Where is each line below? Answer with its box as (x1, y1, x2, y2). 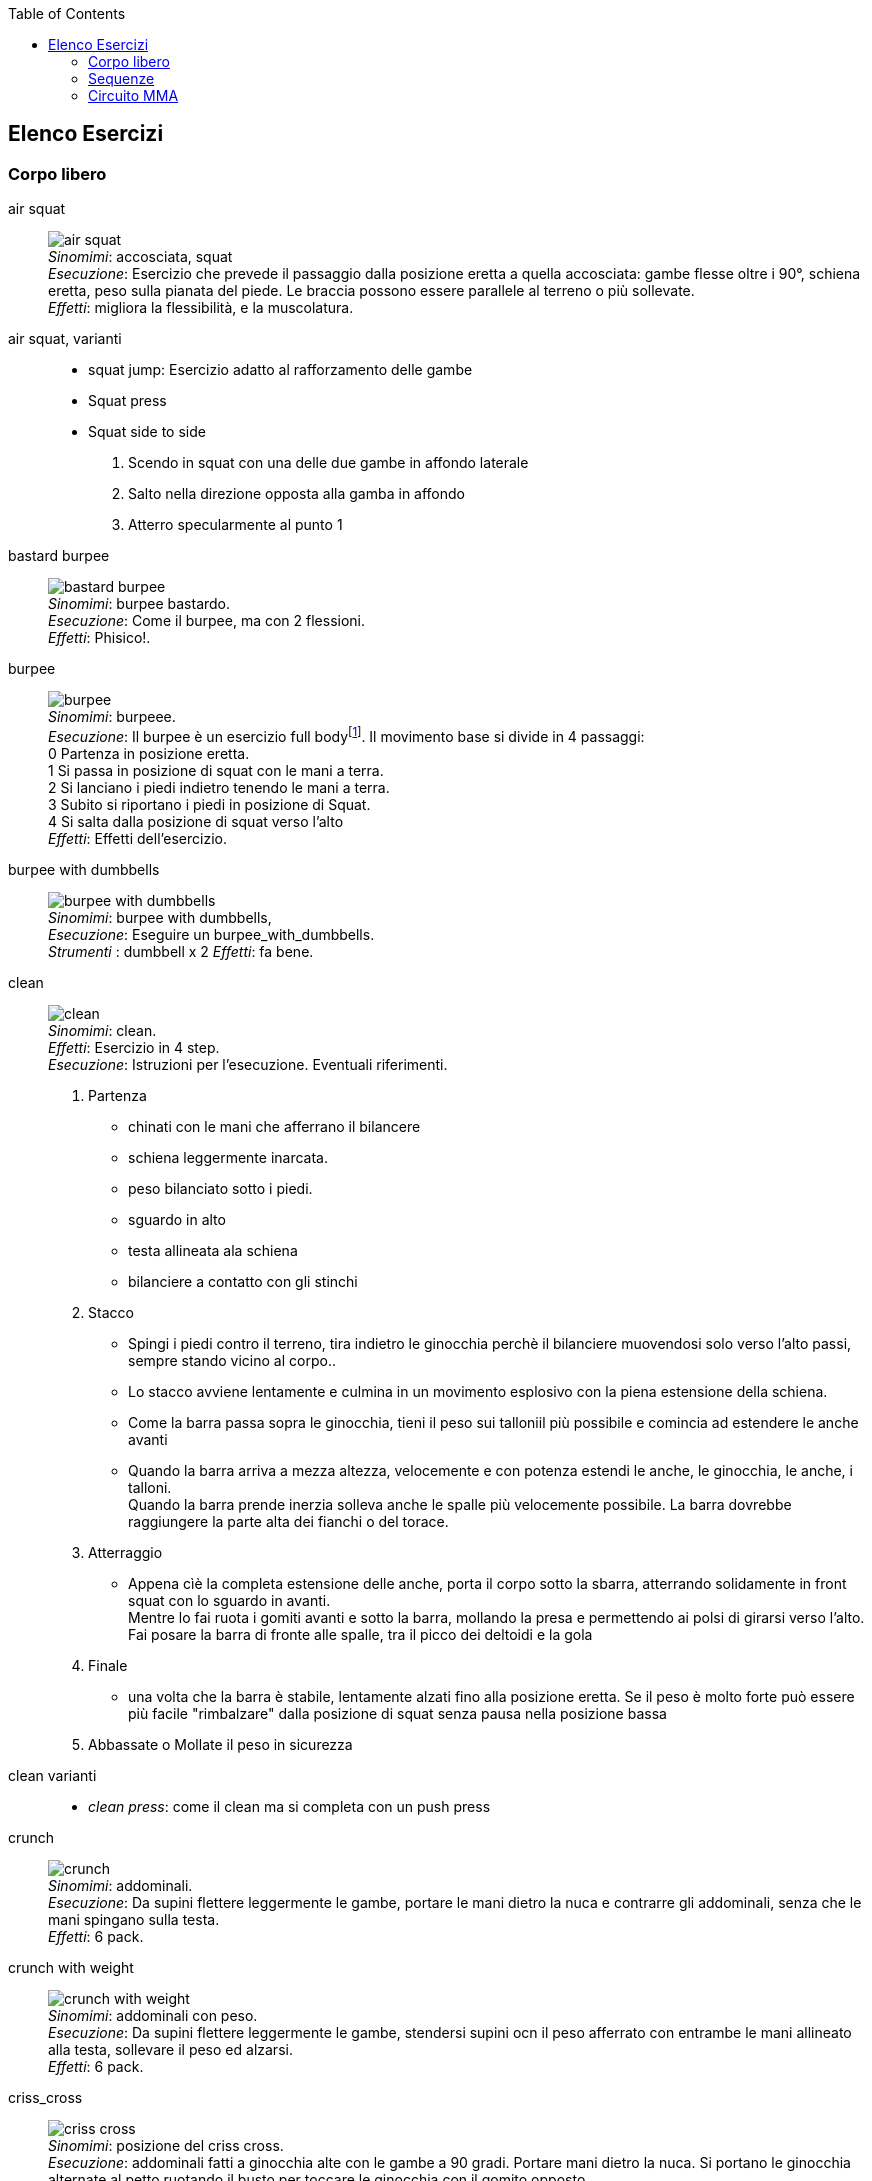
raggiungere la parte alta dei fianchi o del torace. (128, 1512, 449, 1530)
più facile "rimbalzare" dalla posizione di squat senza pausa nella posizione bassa (128, 1704, 667, 1722)
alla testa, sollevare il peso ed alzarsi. (48, 2040, 293, 2058)
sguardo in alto (128, 1210, 226, 1228)
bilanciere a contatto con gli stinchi (128, 1272, 358, 1290)
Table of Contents (8, 5, 126, 22)
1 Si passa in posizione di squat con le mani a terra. (48, 761, 384, 779)
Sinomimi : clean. (48, 1021, 157, 1039)
